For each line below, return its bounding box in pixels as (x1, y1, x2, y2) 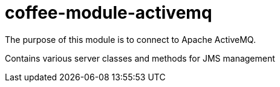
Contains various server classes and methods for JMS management (5, 53, 275, 63)
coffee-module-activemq (5, 2, 212, 23)
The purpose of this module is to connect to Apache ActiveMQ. (5, 34, 256, 45)
